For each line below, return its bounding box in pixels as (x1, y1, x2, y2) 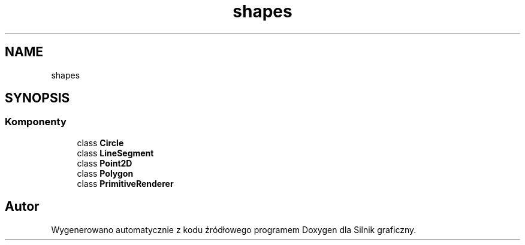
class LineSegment (77, 147, 154, 158)
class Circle (77, 137, 124, 148)
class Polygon (77, 168, 134, 179)
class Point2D (77, 158, 132, 168)
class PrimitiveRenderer (77, 178, 174, 189)
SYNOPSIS (5, 90, 70, 106)
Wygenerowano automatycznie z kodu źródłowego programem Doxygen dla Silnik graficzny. (51, 224, 417, 235)
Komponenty (5, 116, 67, 128)
